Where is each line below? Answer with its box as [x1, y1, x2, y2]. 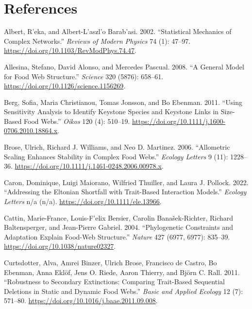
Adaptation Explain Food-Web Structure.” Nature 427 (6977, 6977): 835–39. [4, 231, 230, 241]
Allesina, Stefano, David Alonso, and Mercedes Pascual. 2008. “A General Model [4, 61, 244, 71]
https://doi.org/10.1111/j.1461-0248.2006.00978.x [15, 161, 162, 171]
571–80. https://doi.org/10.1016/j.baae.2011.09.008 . [4, 295, 158, 306]
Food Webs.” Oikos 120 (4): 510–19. [24, 116, 130, 126]
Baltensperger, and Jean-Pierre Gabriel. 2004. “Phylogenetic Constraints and [4, 222, 233, 232]
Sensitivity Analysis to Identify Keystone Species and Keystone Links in [4, 106, 219, 117]
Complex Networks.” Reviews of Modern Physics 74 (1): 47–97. [4, 35, 191, 46]
